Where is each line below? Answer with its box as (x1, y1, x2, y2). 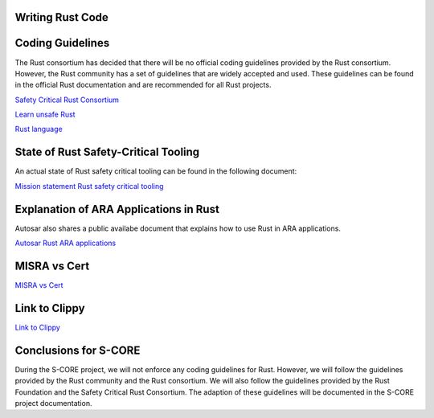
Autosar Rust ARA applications (14, 238, 117, 248)
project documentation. (14, 398, 92, 408)
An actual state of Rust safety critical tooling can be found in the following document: (14, 166, 297, 176)
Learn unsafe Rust (14, 109, 76, 120)
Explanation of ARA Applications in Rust (14, 202, 220, 216)
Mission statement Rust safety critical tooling (14, 181, 164, 191)
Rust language (14, 125, 63, 134)
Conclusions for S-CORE (14, 343, 141, 357)
